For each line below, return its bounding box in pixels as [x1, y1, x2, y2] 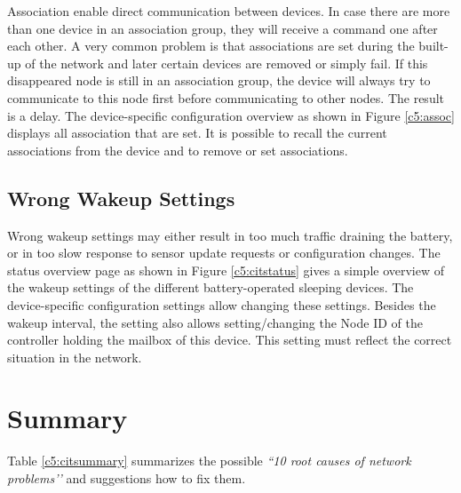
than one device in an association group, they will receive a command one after [7, 19, 438, 37]
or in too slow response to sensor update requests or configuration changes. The [7, 243, 441, 262]
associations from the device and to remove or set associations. [7, 140, 348, 159]
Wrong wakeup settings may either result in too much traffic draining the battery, [7, 226, 453, 244]
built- [418, 36, 449, 55]
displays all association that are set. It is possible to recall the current [7, 123, 387, 142]
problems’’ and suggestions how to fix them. [7, 469, 246, 488]
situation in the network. [7, 347, 142, 366]
